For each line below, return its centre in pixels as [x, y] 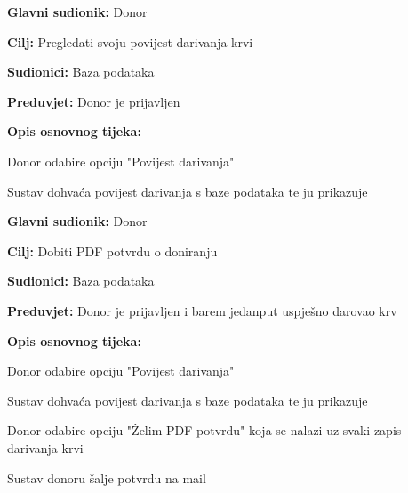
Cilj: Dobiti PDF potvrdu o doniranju [112, 251]
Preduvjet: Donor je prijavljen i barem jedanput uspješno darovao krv [202, 310]
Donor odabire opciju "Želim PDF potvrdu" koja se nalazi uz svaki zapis [204, 430]
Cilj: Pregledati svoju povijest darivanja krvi [130, 41]
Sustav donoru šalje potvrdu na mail [107, 477]
